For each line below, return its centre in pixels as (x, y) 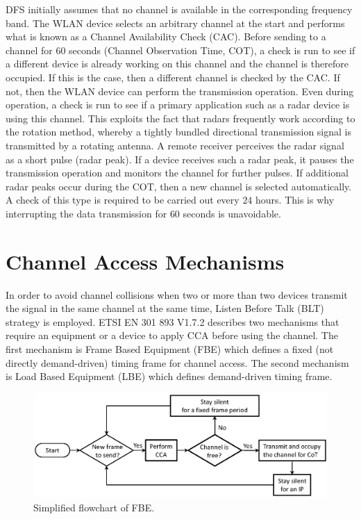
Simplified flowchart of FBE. (94, 507)
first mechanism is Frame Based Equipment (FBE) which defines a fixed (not (170, 349)
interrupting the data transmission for (86, 213)
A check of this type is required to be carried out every (123, 200)
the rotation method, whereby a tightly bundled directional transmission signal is (178, 132)
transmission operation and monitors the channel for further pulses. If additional (177, 173)
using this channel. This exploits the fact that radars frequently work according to (180, 118)
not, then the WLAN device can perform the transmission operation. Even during (180, 91)
